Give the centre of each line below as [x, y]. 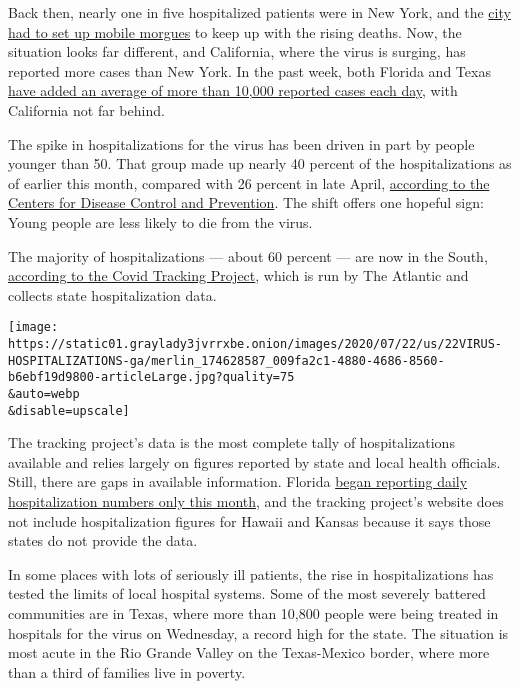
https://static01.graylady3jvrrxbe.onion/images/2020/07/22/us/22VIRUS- [255, 343]
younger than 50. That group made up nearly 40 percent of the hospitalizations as [260, 163]
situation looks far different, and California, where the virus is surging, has [237, 51]
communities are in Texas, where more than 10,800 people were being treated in [253, 613]
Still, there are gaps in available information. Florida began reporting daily [238, 481]
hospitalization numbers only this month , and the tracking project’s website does [256, 501]
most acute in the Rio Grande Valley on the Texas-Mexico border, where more [249, 652]
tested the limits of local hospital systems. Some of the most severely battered [247, 593]
